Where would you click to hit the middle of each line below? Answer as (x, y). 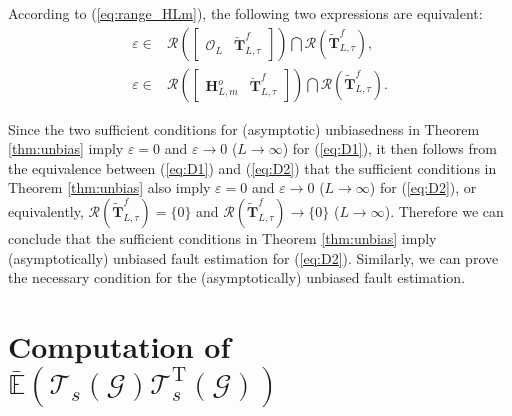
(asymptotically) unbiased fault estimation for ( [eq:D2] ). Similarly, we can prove (253, 257)
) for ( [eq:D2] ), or (423, 187)
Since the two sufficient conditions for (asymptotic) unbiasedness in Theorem (244, 128)
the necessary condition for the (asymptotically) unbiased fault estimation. (237, 277)
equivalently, (46, 211)
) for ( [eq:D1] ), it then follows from (389, 148)
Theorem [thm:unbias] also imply (109, 187)
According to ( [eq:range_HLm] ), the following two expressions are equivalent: (245, 13)
